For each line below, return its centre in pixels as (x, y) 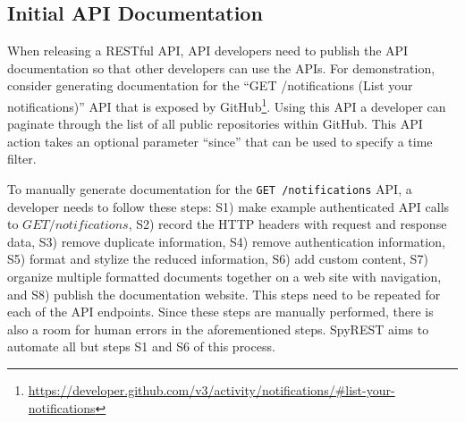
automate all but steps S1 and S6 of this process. (141, 346)
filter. (22, 159)
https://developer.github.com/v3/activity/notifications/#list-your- (211, 390)
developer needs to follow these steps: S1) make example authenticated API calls (228, 206)
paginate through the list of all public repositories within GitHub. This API (215, 124)
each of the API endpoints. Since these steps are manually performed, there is (220, 312)
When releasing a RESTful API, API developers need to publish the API (208, 51)
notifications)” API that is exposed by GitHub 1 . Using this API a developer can (227, 105)
